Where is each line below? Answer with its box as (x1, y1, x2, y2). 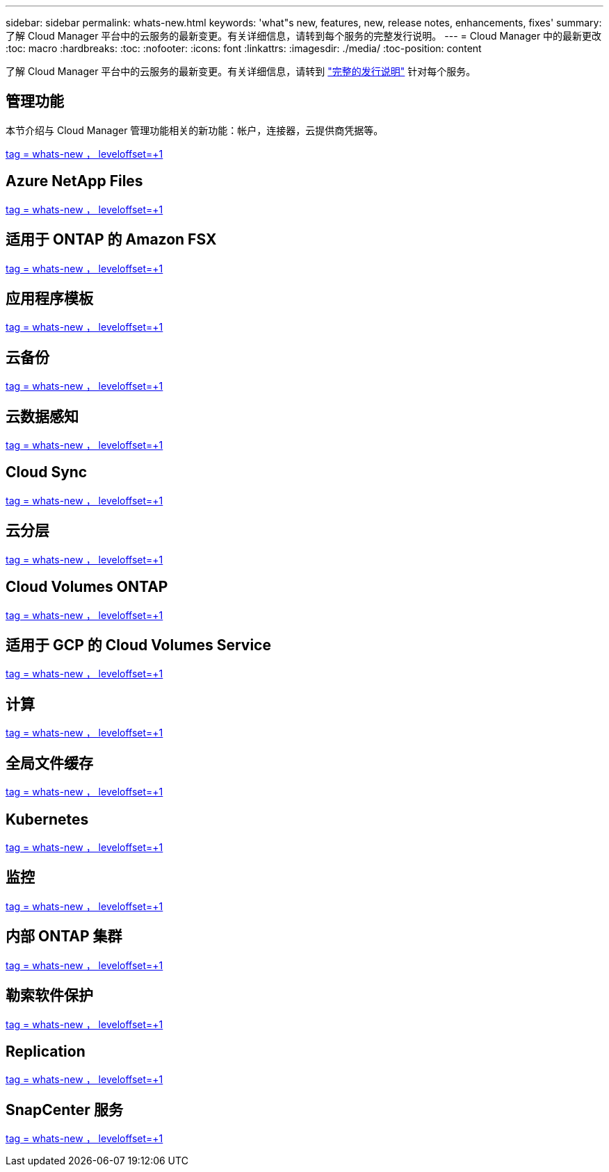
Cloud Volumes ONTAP (6, 578, 168, 596)
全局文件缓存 (6, 754, 93, 772)
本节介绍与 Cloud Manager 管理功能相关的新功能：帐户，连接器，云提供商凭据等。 (6, 124, 384, 136)
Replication (6, 1042, 86, 1060)
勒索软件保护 (6, 987, 93, 1005)
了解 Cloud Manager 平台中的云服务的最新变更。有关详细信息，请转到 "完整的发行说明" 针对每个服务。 (6, 65, 476, 77)
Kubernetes (6, 810, 89, 828)
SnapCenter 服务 (6, 1100, 123, 1119)
